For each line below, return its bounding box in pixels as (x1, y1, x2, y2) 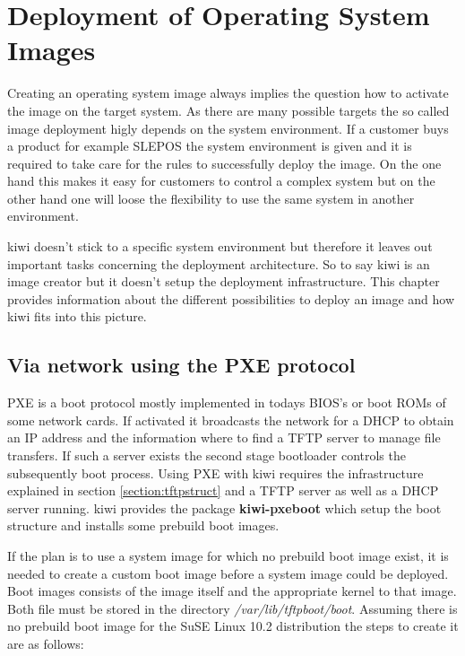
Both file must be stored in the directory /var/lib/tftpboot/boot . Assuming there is (7, 599, 458, 617)
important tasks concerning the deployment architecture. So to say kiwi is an (7, 254, 430, 273)
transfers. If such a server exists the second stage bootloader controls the (7, 446, 406, 465)
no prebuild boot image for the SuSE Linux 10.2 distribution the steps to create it (7, 617, 459, 635)
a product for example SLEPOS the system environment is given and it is (7, 136, 412, 155)
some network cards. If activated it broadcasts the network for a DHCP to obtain (7, 410, 454, 429)
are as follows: (7, 634, 84, 652)
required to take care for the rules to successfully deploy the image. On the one (7, 153, 442, 172)
